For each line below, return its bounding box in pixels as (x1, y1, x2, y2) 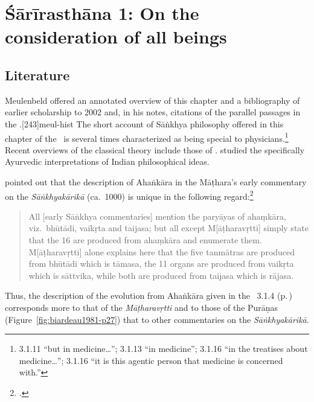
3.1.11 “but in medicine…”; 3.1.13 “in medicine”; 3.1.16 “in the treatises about (19, 342, 308, 355)
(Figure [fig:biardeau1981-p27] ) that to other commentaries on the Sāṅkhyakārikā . (5, 313, 309, 325)
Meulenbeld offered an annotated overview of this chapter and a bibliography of (5, 94, 300, 106)
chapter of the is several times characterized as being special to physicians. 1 (5, 130, 289, 144)
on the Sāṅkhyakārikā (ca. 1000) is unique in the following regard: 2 (5, 188, 254, 202)
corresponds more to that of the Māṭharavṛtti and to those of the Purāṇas (5, 301, 278, 313)
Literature (5, 65, 70, 84)
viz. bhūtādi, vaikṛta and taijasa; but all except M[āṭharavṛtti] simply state (28, 222, 309, 234)
